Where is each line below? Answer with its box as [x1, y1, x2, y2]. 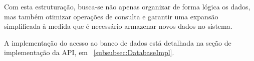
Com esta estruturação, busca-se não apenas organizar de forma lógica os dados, [4, 1, 250, 11]
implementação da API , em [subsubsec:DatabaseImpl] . [4, 47, 174, 58]
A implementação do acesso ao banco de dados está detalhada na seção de [4, 37, 231, 48]
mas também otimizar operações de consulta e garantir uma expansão [4, 11, 218, 21]
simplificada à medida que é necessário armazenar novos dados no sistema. [4, 21, 232, 31]
